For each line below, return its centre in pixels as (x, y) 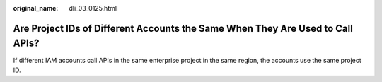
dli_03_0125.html (93, 8)
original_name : (36, 8)
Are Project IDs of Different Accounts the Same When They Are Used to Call (183, 28)
